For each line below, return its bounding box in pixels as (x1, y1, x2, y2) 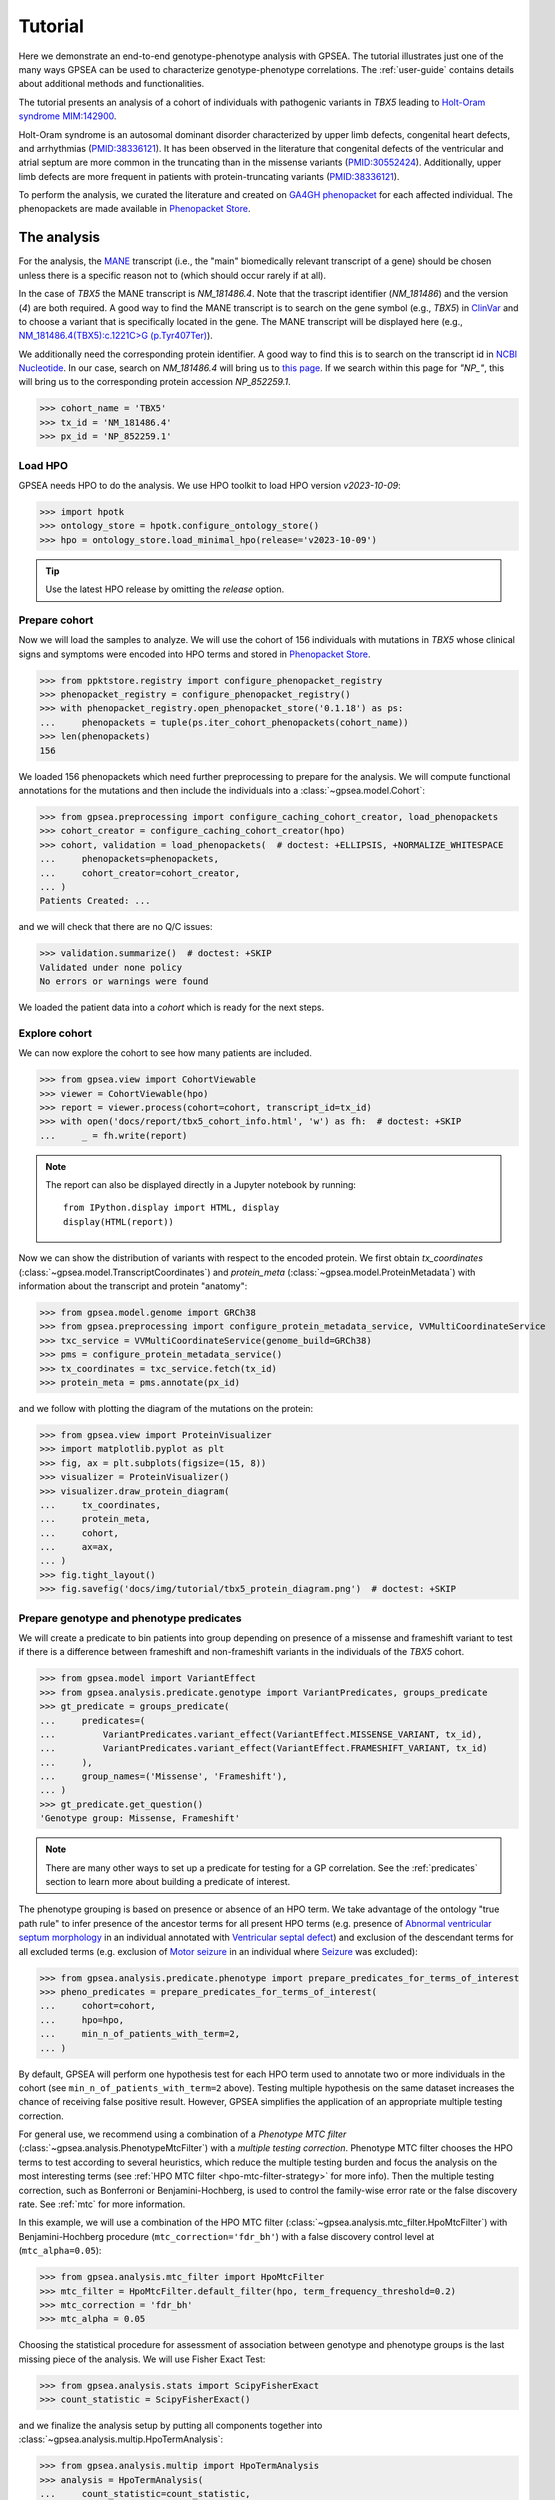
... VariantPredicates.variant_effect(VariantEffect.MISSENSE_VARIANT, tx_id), (39, 1728, 483, 1740)
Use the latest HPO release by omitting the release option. (45, 583, 285, 595)
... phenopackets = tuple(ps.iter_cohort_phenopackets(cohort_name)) (39, 716, 409, 728)
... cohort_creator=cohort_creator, (39, 867, 240, 879)
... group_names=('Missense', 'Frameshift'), (39, 1771, 288, 1782)
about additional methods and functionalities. (18, 78, 205, 90)
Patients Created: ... (39, 895, 151, 907)
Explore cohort (18, 1026, 92, 1040)
